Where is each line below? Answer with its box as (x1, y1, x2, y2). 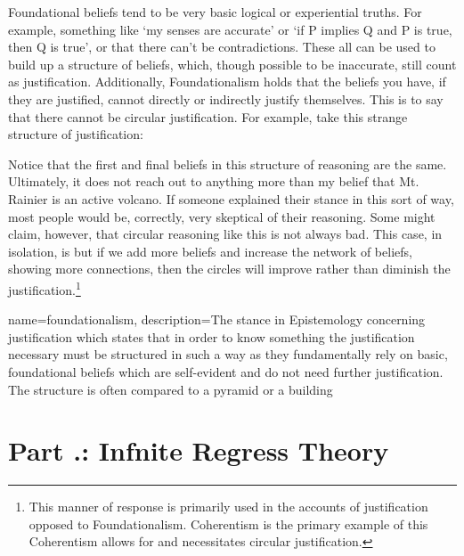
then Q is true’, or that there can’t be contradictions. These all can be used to (8, 37, 436, 56)
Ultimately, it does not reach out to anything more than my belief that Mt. (8, 172, 419, 191)
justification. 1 (8, 277, 81, 298)
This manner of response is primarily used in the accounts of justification (28, 497, 428, 516)
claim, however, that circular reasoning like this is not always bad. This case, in (8, 225, 443, 243)
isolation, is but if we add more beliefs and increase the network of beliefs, (8, 241, 412, 260)
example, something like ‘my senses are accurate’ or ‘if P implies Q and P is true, (8, 20, 452, 38)
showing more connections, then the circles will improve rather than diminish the (8, 259, 451, 278)
